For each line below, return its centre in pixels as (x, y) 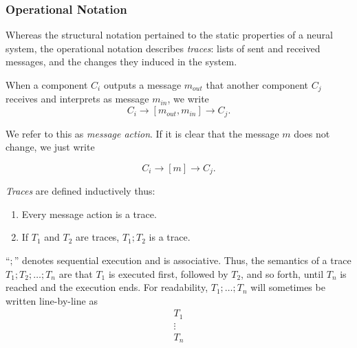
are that (76, 273)
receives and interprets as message (77, 99)
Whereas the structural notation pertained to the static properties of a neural (169, 35)
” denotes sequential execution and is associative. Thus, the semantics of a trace (183, 260)
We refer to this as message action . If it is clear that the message (142, 133)
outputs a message (142, 85)
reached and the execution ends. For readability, (107, 287)
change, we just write (50, 147)
